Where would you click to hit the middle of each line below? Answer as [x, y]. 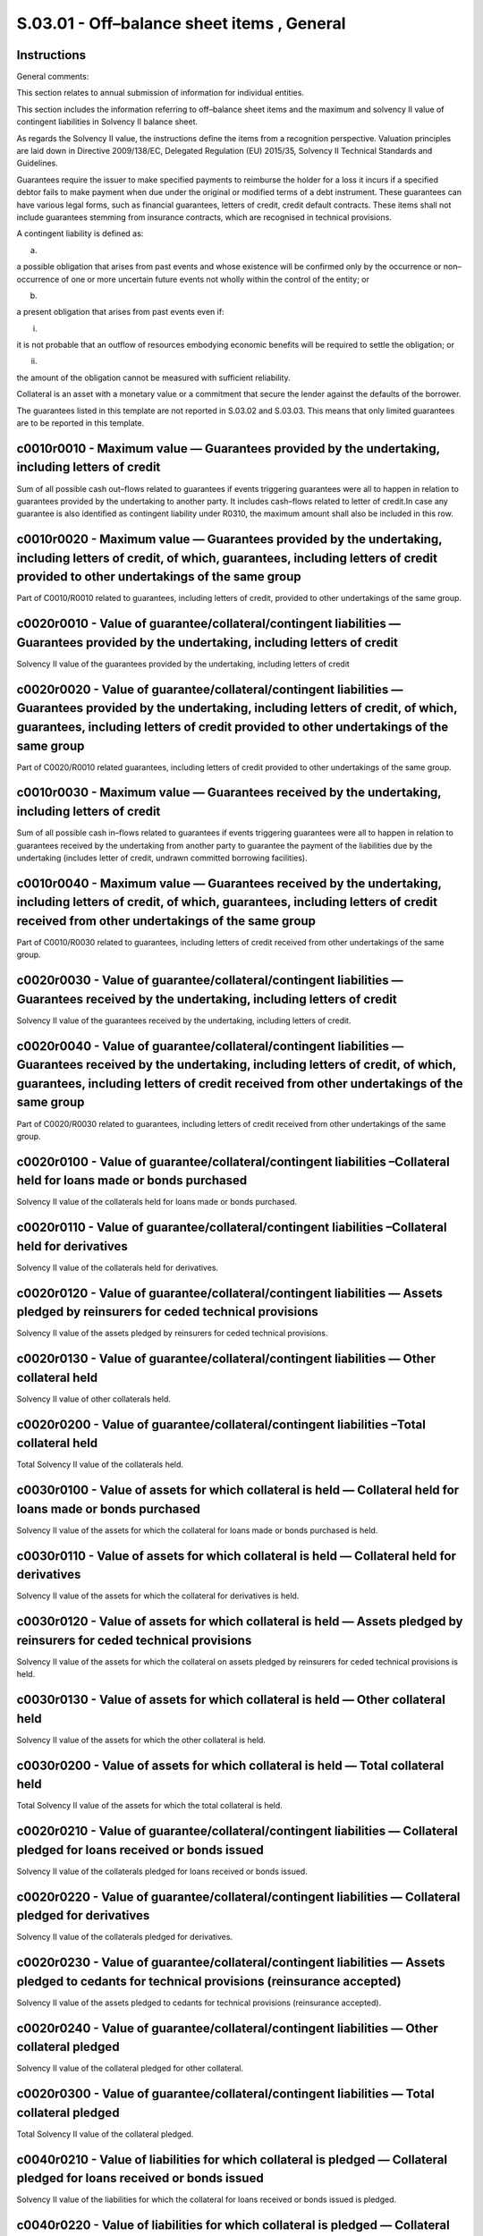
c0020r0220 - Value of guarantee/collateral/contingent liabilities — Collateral [238, 1897]
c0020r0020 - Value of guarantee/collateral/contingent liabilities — [210, 689]
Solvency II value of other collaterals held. [94, 1399]
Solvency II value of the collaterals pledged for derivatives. [124, 1937]
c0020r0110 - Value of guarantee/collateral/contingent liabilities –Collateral [232, 1228]
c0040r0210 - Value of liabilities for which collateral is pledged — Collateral [232, 2160]
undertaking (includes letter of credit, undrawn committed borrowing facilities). [162, 858]
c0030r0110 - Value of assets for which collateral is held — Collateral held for [236, 1556]
